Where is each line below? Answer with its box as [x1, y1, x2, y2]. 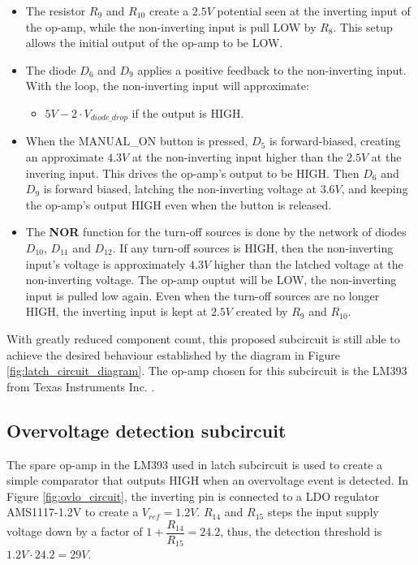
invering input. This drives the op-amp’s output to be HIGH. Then [25, 164, 360, 181]
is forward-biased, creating [269, 132, 401, 149]
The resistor [25, 2, 86, 19]
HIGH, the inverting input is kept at [25, 303, 208, 320]
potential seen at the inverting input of [217, 2, 411, 19]
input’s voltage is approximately [25, 255, 186, 272]
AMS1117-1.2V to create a [6, 503, 139, 520]
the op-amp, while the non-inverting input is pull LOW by [25, 18, 317, 35]
